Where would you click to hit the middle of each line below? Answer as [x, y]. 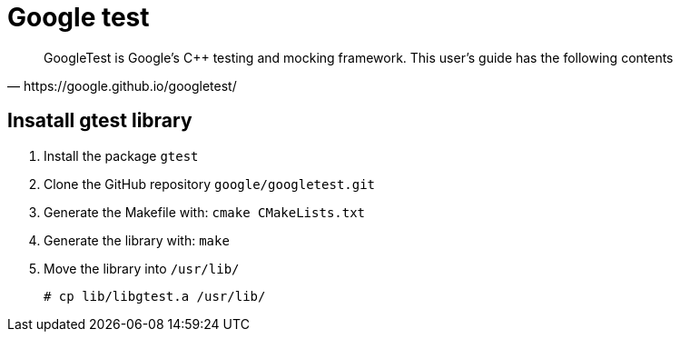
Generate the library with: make [137, 240]
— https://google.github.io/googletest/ [122, 85]
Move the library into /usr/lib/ [142, 268]
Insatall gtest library [100, 121]
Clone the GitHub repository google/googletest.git [210, 184]
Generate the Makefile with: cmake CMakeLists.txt [205, 212]
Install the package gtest [121, 155]
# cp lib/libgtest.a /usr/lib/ [155, 296]
